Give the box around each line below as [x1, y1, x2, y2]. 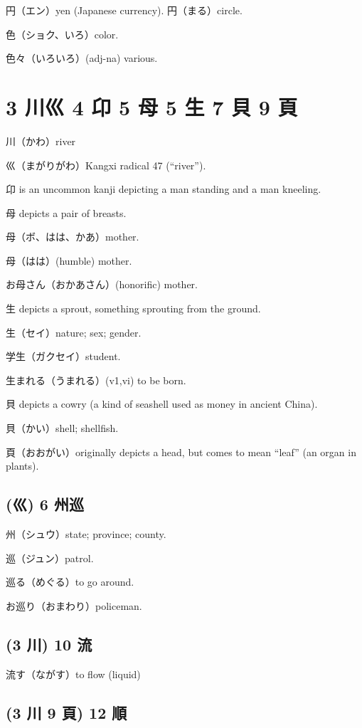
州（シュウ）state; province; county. [6, 527, 166, 542]
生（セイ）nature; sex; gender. [6, 325, 142, 339]
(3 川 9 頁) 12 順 [6, 701, 127, 723]
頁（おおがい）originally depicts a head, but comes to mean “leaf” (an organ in [6, 444, 356, 459]
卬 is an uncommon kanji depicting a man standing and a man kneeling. [6, 181, 321, 196]
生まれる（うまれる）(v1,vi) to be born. [6, 372, 186, 387]
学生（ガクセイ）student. [6, 349, 121, 364]
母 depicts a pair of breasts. [6, 205, 127, 220]
